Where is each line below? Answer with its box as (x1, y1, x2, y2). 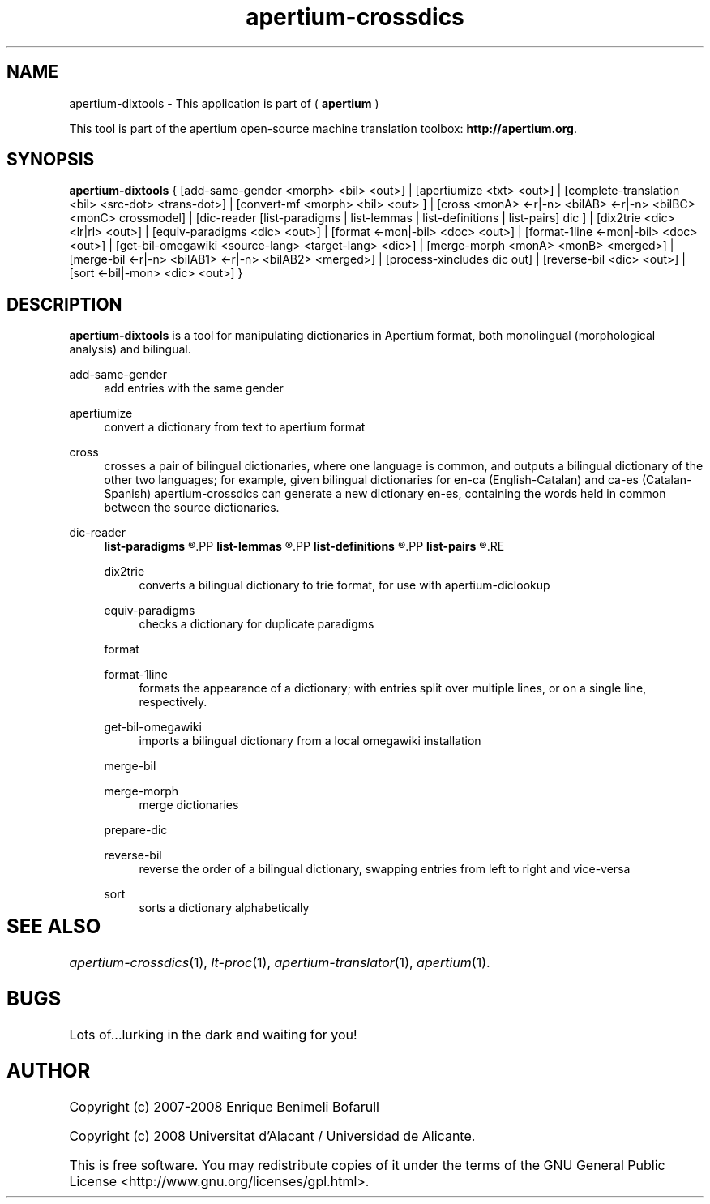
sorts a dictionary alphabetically (139, 901, 310, 915)
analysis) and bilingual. (69, 342, 191, 357)
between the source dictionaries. (104, 500, 280, 515)
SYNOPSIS (6, 149, 95, 170)
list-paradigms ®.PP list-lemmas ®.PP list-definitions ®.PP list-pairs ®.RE (104, 539, 505, 554)
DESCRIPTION (6, 294, 122, 315)
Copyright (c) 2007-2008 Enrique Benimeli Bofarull (69, 1098, 379, 1115)
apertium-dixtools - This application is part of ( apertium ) (69, 96, 379, 110)
